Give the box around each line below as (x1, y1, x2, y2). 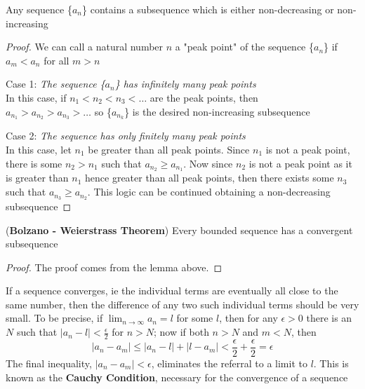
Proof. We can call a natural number (6, 39, 164, 54)
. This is (313, 355, 349, 370)
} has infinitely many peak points (114, 76, 256, 91)
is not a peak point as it (248, 156, 352, 170)
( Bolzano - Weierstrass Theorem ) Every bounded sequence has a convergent (6, 222, 353, 237)
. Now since (183, 156, 233, 170)
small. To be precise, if (6, 310, 103, 325)
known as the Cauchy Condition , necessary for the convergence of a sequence (6, 369, 348, 384)
